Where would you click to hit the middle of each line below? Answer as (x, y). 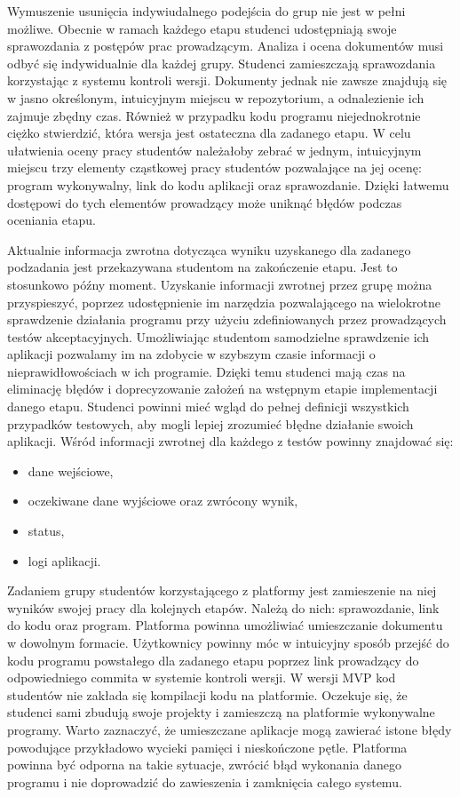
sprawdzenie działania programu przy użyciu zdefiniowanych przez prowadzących (227, 319)
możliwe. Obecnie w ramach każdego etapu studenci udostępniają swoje (202, 28)
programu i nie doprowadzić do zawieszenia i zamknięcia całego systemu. (205, 781)
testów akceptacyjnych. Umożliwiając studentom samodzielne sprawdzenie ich (218, 336)
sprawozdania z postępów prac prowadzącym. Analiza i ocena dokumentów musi (226, 46)
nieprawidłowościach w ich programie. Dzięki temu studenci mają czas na (206, 371)
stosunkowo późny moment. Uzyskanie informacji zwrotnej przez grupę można (220, 284)
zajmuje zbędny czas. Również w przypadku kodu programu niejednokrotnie (214, 115)
